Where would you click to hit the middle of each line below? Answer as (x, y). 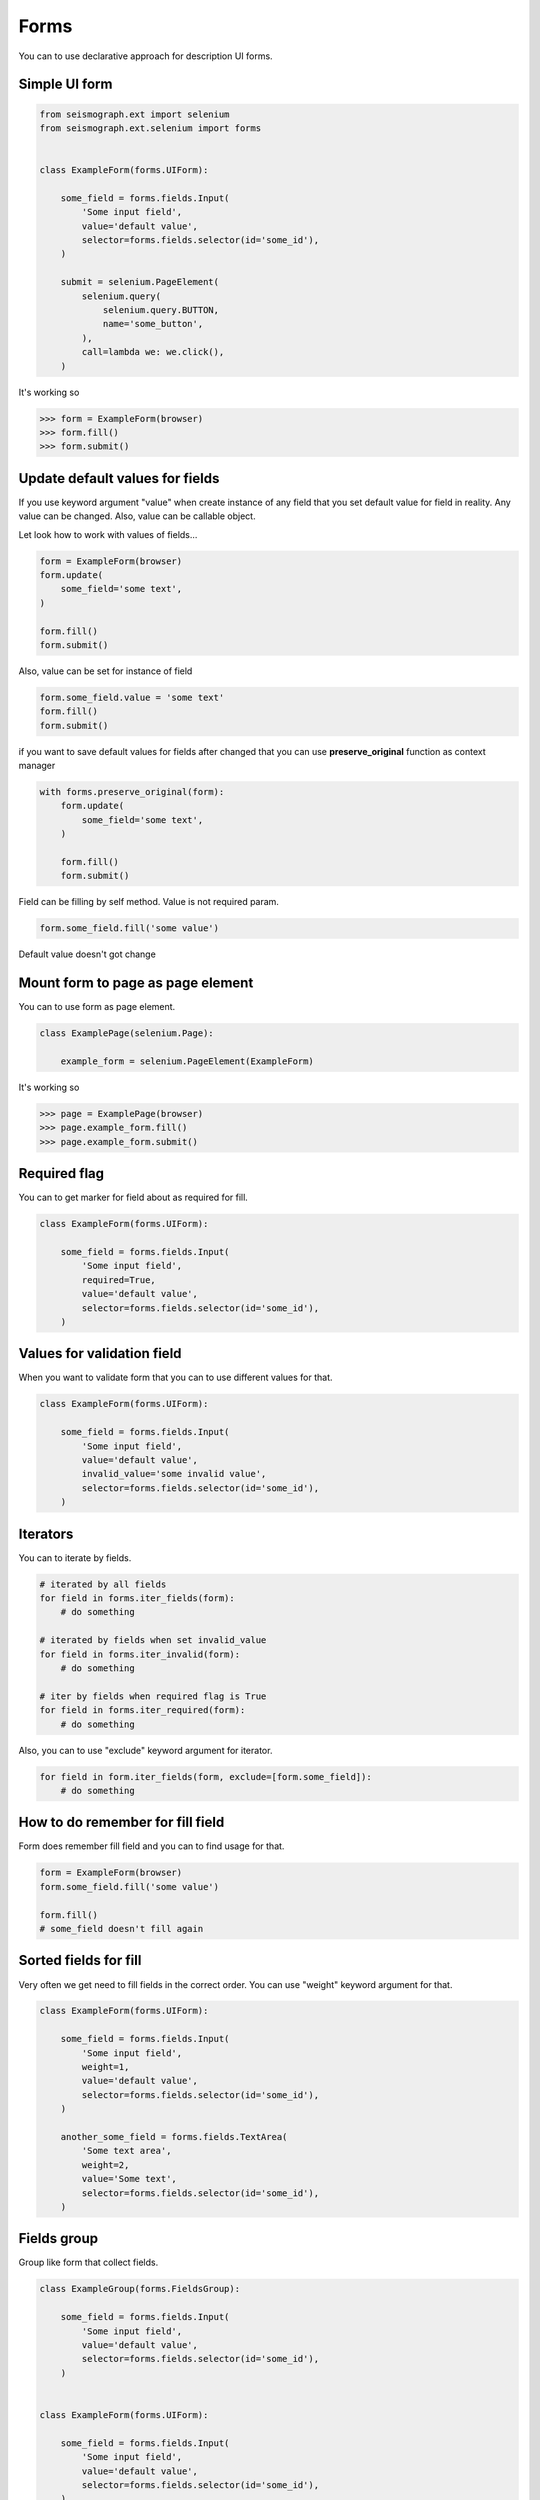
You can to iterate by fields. (75, 1557)
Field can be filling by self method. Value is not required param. (149, 902)
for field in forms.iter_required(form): (142, 1710)
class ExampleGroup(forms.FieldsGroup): (139, 2289)
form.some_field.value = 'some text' (132, 697)
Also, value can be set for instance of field (105, 671)
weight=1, (105, 2067)
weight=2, (105, 2164)
